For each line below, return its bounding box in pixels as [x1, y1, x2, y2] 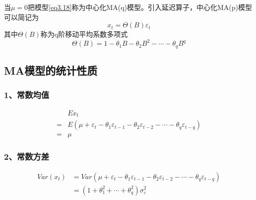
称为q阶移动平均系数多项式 [40, 29, 128, 39]
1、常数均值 [4, 89, 50, 101]
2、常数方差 [4, 150, 50, 163]
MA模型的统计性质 [4, 63, 98, 78]
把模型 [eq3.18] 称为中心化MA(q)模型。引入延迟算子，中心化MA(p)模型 [28, 2, 253, 12]
